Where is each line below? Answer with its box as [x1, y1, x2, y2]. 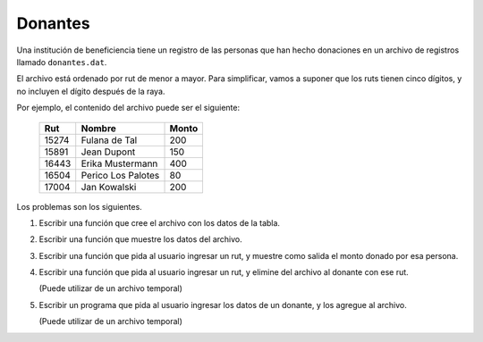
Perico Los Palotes [80, 169, 160, 181]
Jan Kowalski [80, 180, 137, 193]
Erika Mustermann [80, 157, 158, 170]
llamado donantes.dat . [16, 56, 107, 67]
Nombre [80, 121, 116, 134]
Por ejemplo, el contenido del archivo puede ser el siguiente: [16, 103, 241, 113]
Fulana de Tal [80, 134, 138, 146]
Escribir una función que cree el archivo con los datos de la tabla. [38, 217, 281, 228]
